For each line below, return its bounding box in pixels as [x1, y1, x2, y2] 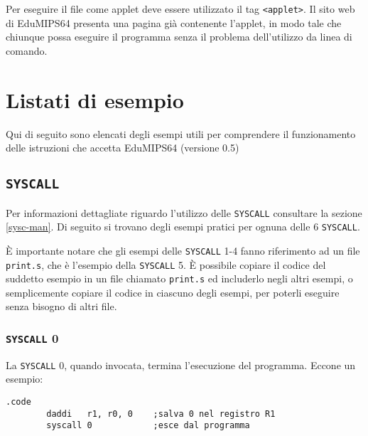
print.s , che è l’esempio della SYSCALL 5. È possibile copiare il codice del [6, 257, 326, 272]
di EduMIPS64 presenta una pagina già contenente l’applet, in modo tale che [6, 15, 342, 30]
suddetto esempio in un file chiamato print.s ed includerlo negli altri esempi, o [6, 271, 353, 286]
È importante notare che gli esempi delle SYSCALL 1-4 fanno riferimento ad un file [6, 243, 360, 257]
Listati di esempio [6, 85, 184, 114]
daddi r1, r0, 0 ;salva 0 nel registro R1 [46, 408, 276, 419]
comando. [6, 43, 48, 58]
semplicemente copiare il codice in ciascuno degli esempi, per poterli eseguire [6, 285, 340, 299]
